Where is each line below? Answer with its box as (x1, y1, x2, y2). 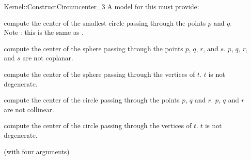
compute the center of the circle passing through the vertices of (4, 120, 192, 131)
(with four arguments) (4, 146, 70, 156)
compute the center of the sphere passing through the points (4, 43, 183, 53)
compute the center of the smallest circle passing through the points (4, 17, 206, 28)
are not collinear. (4, 104, 54, 114)
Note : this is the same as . (4, 27, 83, 37)
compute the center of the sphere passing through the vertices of (4, 69, 195, 79)
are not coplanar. (22, 53, 73, 63)
